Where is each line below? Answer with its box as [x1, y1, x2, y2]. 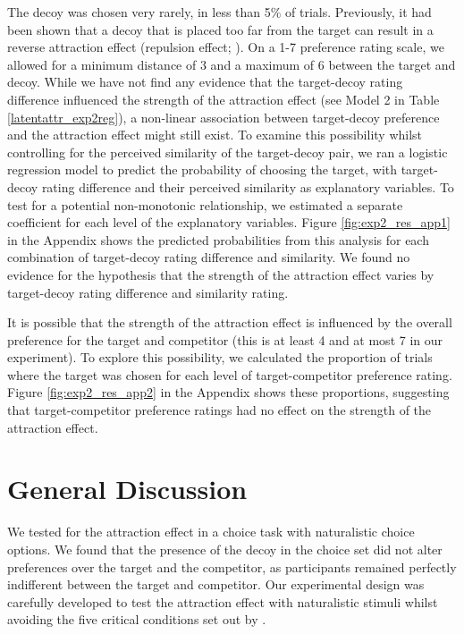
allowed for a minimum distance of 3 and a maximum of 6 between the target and [7, 55, 456, 73]
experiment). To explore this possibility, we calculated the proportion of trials [7, 348, 433, 367]
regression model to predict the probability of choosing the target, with [7, 160, 398, 179]
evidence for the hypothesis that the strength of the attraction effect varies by [7, 265, 434, 283]
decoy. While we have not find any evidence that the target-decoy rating [7, 72, 403, 91]
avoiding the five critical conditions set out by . [7, 610, 266, 629]
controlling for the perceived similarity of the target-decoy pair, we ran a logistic [7, 142, 448, 161]
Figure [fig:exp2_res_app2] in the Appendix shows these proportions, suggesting [7, 383, 450, 402]
